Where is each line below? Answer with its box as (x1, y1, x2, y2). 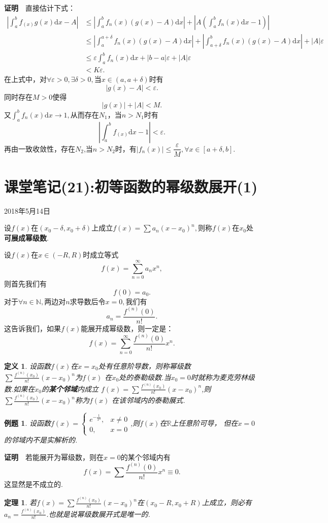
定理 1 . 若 (4, 497, 37, 508)
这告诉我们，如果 (4, 323, 61, 333)
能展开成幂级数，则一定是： (81, 323, 174, 333)
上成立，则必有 (202, 497, 252, 508)
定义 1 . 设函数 (4, 360, 51, 371)
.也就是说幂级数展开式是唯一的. (46, 508, 150, 519)
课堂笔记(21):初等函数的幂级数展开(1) (4, 176, 258, 196)
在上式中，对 (4, 74, 47, 84)
